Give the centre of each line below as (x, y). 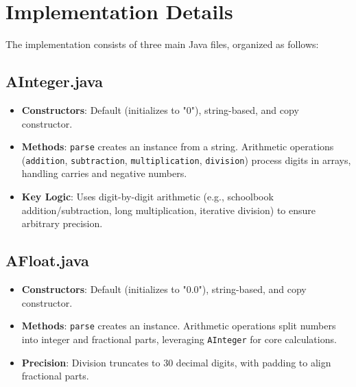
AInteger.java (54, 81)
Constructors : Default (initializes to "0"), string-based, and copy (160, 109)
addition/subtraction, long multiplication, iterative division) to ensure (168, 210)
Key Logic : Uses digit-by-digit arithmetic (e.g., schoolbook (147, 197)
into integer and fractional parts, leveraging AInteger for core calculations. (179, 339)
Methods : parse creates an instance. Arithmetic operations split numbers (179, 326)
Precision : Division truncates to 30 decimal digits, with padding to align (176, 362)
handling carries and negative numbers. (104, 173)
